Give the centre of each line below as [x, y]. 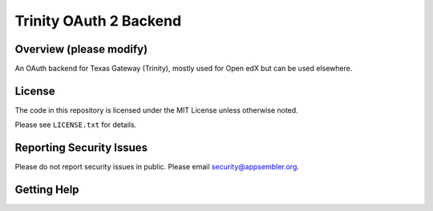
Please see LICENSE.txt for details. [76, 125]
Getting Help [47, 190]
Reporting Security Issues [81, 148]
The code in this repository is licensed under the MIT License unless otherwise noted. [156, 110]
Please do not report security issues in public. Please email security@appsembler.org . [157, 167]
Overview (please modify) [81, 49]
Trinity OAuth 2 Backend [98, 21]
